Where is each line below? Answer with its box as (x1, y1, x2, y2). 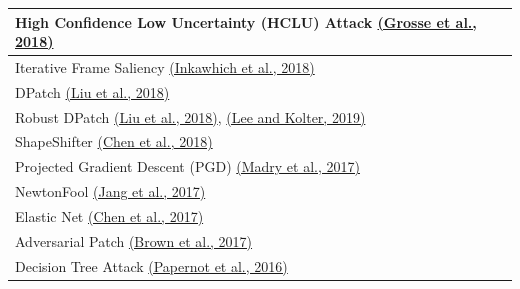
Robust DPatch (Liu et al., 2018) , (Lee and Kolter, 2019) (15, 106, 366, 127)
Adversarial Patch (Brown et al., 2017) (15, 230, 253, 251)
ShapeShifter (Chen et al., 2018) (15, 131, 213, 152)
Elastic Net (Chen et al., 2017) (15, 206, 204, 226)
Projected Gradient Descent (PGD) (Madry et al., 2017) (15, 156, 360, 177)
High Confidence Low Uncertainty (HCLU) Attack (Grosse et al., (15, 11, 477, 32)
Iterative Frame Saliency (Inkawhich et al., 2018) (15, 56, 315, 77)
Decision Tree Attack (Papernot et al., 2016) (15, 255, 288, 276)
